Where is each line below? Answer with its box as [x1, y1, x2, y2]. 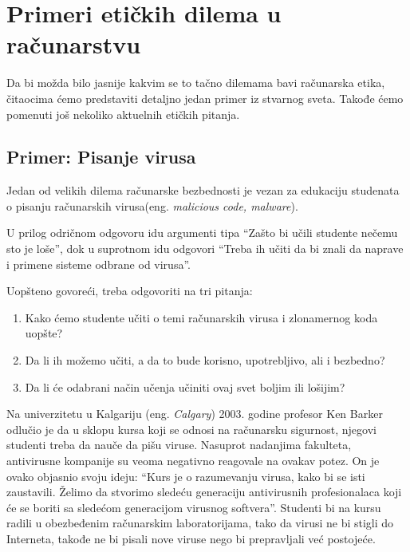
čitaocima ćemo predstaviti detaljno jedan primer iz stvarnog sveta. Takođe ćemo [6, 89, 404, 106]
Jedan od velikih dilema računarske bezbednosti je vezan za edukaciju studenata [6, 182, 400, 199]
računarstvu [6, 28, 141, 61]
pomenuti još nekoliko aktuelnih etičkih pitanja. [6, 105, 240, 122]
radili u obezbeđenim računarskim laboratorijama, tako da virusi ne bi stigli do [6, 515, 394, 531]
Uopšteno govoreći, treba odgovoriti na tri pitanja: [6, 282, 253, 299]
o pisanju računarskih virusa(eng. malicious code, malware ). [6, 197, 298, 214]
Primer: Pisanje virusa [6, 144, 196, 169]
